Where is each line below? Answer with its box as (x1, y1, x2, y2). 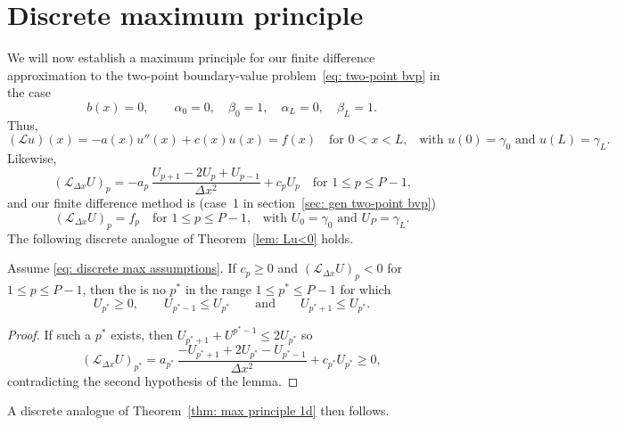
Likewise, (7, 149, 57, 168)
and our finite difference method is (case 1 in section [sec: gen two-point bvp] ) (7, 193, 437, 212)
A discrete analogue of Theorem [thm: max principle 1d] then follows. (7, 401, 390, 420)
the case (7, 83, 52, 102)
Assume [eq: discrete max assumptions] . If (7, 258, 236, 277)
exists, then (111, 324, 173, 343)
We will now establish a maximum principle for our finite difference (7, 48, 375, 67)
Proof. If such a (7, 324, 92, 343)
